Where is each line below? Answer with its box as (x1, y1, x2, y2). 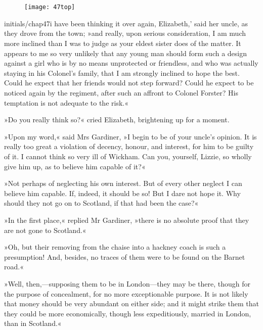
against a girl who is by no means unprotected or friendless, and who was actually (4, 58, 258, 68)
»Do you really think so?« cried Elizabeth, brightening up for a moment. (4, 114, 230, 125)
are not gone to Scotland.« (4, 224, 86, 235)
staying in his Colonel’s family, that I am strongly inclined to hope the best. (4, 67, 240, 78)
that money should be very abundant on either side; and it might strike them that (4, 298, 259, 309)
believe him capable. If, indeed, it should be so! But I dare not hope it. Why (4, 187, 241, 198)
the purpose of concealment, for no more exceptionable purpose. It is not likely (4, 288, 248, 299)
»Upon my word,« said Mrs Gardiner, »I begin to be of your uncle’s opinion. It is (4, 131, 257, 142)
